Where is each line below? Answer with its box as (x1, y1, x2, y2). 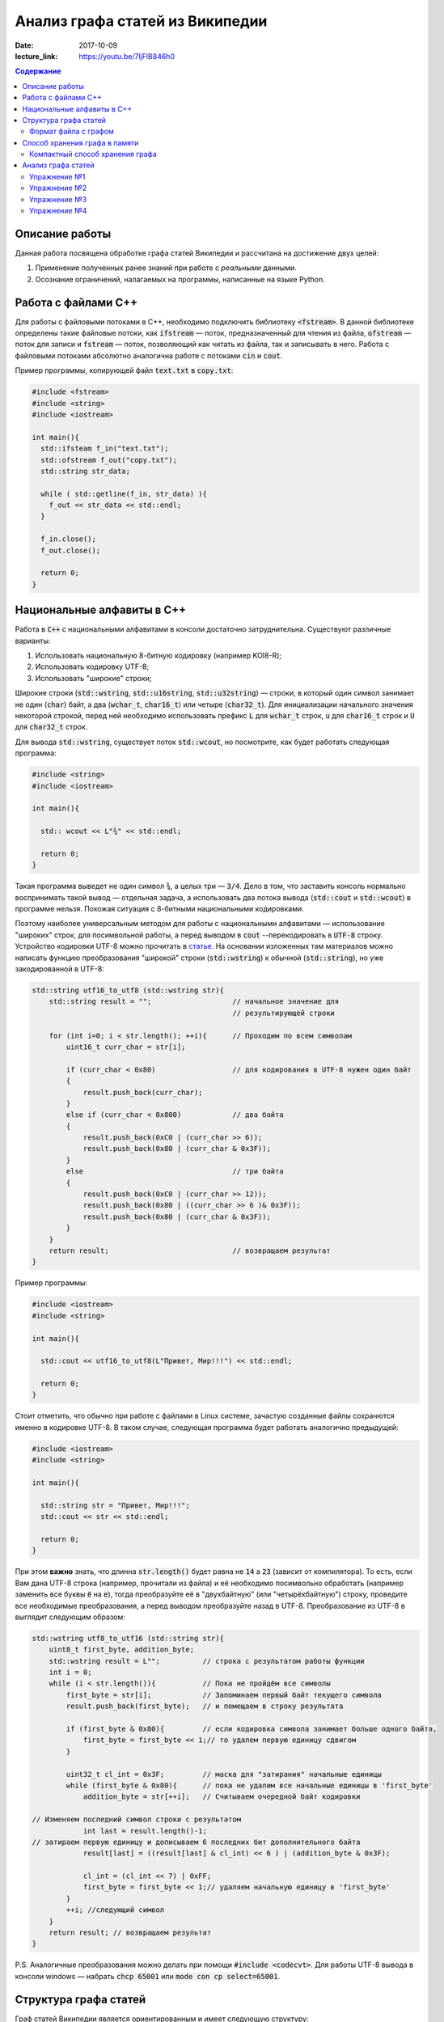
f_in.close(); (40, 535, 97, 544)
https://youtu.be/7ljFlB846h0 (78, 51, 175, 61)
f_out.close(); (40, 546, 101, 555)
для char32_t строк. (15, 722, 88, 732)
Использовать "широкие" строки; (35, 673, 152, 683)
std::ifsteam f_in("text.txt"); (40, 444, 169, 453)
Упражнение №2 (29, 183, 87, 193)
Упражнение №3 (29, 194, 87, 204)
